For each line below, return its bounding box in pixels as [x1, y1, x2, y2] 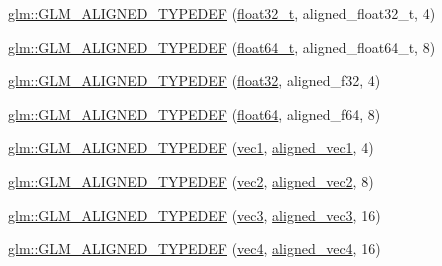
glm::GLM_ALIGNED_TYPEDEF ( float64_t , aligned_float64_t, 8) [8, 36, 436, 57]
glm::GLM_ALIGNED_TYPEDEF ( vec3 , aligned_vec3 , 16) [8, 204, 381, 225]
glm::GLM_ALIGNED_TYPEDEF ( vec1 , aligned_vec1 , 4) [8, 137, 374, 158]
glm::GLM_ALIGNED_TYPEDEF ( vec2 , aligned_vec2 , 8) [8, 170, 374, 191]
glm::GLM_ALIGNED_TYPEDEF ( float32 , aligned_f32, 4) [8, 70, 381, 91]
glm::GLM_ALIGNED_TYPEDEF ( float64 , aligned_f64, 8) [8, 103, 381, 124]
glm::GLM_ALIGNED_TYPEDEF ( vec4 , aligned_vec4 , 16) [8, 238, 381, 259]
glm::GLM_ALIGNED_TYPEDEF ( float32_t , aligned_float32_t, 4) [8, 3, 436, 23]
